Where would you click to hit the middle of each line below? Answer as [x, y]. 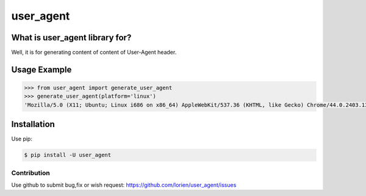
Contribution [30, 173]
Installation [33, 124]
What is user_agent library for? [71, 38]
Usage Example [41, 69]
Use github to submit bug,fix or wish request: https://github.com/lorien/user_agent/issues [124, 185]
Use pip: [22, 139]
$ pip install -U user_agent [68, 155]
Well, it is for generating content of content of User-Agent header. [94, 53]
